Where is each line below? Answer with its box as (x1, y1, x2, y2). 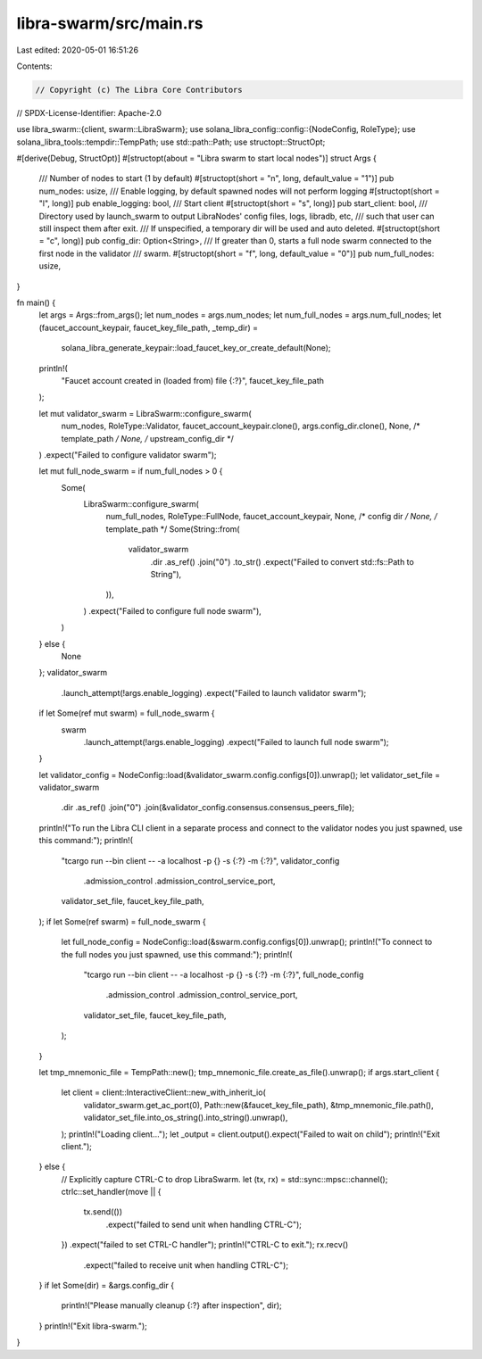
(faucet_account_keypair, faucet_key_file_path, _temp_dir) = (38, 322, 259, 333)
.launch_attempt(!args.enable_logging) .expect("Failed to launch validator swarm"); (61, 687, 367, 698)
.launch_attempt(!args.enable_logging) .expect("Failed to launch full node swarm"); (83, 736, 389, 747)
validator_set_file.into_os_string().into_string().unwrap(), (83, 1112, 288, 1123)
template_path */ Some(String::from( (105, 523, 240, 534)
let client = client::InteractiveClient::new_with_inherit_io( (61, 1087, 267, 1098)
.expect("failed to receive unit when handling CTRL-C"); (83, 1259, 289, 1271)
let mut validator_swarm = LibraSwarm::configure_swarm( (38, 408, 252, 418)
